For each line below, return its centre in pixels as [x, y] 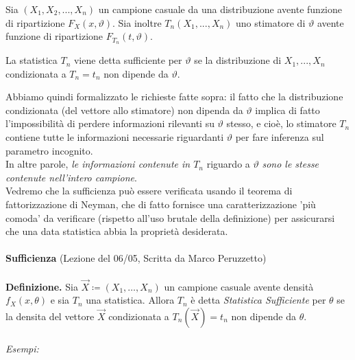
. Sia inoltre [137, 22]
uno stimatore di [271, 22]
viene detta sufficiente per [128, 60]
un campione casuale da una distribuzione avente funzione [220, 9]
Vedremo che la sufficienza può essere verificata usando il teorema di [149, 191]
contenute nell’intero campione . [71, 177]
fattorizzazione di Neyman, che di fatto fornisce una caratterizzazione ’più [161, 204]
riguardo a [228, 164]
